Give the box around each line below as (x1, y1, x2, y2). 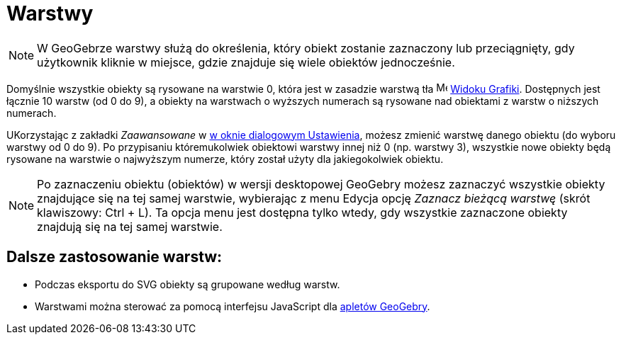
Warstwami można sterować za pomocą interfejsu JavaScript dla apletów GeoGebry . (35, 300, 430, 312)
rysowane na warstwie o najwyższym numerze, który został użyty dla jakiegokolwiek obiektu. (6, 152, 444, 165)
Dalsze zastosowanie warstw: (6, 248, 223, 266)
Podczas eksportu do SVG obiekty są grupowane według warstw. (35, 278, 340, 290)
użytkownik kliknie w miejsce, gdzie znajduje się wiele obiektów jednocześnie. (37, 55, 455, 69)
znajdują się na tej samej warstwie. (37, 219, 223, 234)
